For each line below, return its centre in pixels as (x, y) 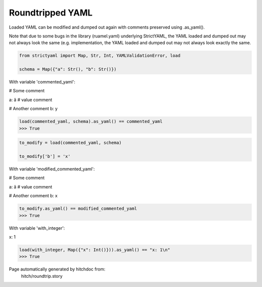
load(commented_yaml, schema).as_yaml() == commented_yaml (91, 122)
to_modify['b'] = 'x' (45, 156)
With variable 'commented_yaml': (42, 82)
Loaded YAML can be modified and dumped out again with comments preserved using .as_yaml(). (107, 27)
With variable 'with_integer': (37, 228)
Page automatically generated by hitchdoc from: (57, 269)
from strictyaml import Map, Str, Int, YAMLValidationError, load (100, 56)
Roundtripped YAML (51, 13)
